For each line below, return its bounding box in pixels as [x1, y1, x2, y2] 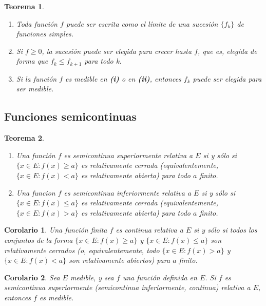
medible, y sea [70, 272, 114, 282]
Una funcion [16, 187, 55, 198]
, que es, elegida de [198, 45, 257, 56]
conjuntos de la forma [4, 234, 73, 245]
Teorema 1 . [4, 1, 44, 11]
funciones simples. [16, 28, 74, 39]
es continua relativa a [116, 224, 183, 235]
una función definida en [122, 272, 197, 282]
